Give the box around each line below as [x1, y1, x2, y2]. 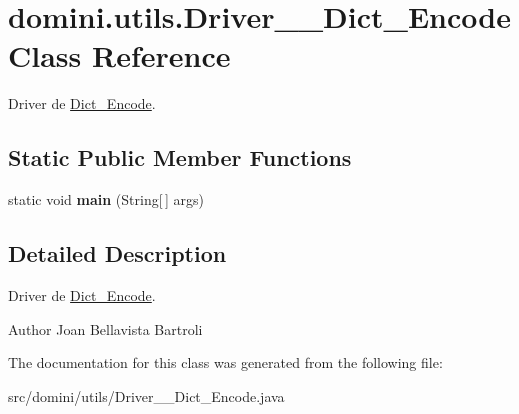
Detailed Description [8, 238, 227, 269]
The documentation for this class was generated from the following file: [8, 352, 443, 373]
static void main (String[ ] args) [8, 189, 204, 210]
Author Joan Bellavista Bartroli [8, 318, 203, 339]
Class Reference [8, 35, 231, 76]
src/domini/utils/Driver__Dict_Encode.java [8, 385, 285, 406]
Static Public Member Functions [8, 142, 352, 173]
